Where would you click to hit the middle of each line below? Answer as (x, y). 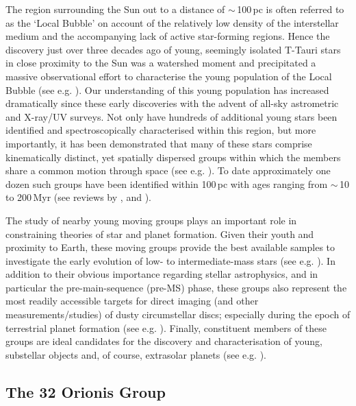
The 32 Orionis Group (86, 391)
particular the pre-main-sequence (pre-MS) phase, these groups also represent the (176, 287)
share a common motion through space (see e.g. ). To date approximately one (168, 170)
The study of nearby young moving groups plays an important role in (151, 220)
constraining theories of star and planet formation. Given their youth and (160, 234)
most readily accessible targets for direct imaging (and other (132, 301)
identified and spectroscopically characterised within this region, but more (161, 130)
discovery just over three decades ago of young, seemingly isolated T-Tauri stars (173, 49)
